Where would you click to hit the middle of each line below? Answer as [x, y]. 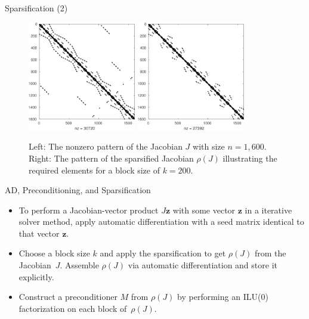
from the [270, 253]
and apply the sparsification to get [163, 253]
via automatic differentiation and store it [203, 265]
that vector [39, 233]
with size [209, 146]
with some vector [204, 210]
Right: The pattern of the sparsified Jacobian [111, 158]
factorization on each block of [73, 308]
